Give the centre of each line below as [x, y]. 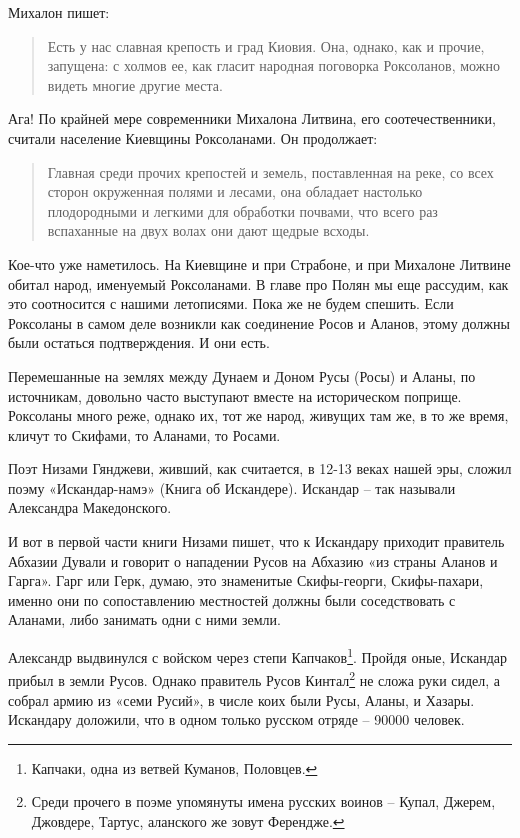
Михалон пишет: [59, 12]
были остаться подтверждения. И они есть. [139, 342]
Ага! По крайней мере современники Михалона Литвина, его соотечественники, [252, 118]
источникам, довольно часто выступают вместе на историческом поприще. [235, 395]
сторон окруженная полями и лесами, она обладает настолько [235, 191]
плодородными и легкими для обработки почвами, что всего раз [242, 210]
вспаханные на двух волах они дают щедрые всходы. [208, 230]
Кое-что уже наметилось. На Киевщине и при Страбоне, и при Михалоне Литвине [259, 263]
